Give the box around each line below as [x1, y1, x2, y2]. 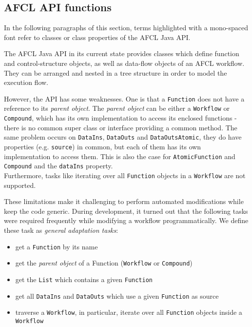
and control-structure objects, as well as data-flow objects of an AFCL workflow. [4, 58, 245, 68]
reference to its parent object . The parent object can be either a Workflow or [4, 103, 230, 113]
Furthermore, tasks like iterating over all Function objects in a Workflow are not [4, 170, 246, 180]
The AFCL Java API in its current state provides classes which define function [4, 48, 239, 59]
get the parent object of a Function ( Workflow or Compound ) [15, 258, 193, 268]
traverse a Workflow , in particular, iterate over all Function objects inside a [15, 307, 242, 317]
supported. [4, 180, 36, 190]
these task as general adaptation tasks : [4, 225, 118, 235]
